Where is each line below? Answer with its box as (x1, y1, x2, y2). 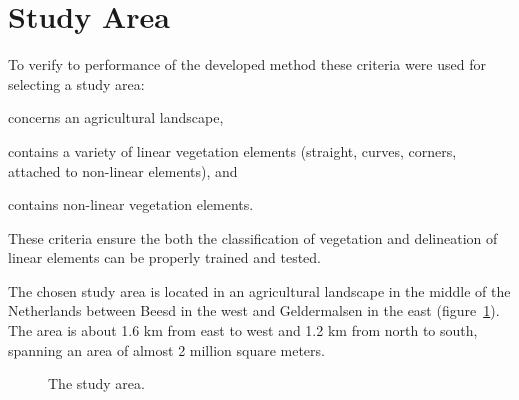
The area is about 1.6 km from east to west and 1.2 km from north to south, (8, 320, 478, 341)
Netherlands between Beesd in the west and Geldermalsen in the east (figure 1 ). (8, 300, 500, 321)
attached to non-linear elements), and (8, 160, 238, 181)
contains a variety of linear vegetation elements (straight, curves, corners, (8, 140, 457, 161)
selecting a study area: (8, 73, 145, 94)
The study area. (48, 373, 145, 394)
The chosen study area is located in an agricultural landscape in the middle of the (8, 280, 511, 301)
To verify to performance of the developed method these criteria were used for (8, 54, 486, 75)
